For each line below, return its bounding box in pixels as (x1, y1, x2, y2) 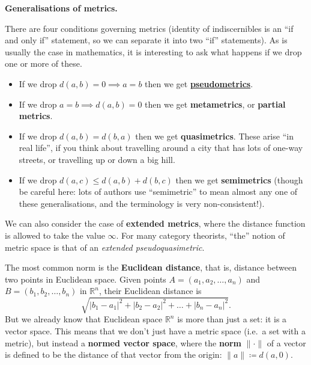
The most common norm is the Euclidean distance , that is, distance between (5, 261, 297, 274)
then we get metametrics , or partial (145, 97, 286, 110)
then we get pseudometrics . (145, 77, 253, 90)
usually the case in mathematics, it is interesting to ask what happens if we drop (5, 45, 302, 58)
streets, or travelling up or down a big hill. (19, 153, 175, 165)
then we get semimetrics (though (175, 173, 303, 186)
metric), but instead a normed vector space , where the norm (5, 336, 242, 349)
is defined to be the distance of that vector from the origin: (5, 348, 222, 361)
